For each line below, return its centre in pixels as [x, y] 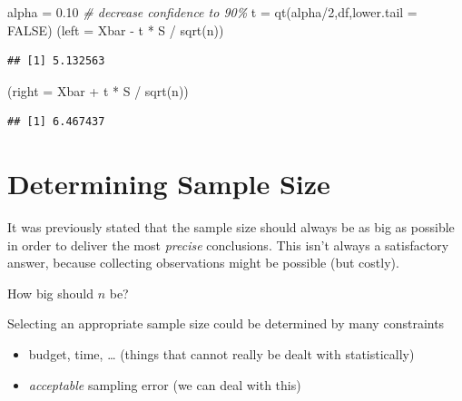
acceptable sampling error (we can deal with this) [165, 384]
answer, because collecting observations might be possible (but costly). [203, 263]
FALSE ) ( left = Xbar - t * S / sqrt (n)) [116, 29]
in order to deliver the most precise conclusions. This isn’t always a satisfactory [228, 245]
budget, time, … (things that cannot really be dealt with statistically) [221, 354]
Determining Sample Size [169, 184]
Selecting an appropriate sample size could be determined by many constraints [226, 323]
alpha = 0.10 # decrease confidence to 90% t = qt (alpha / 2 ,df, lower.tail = [212, 12]
